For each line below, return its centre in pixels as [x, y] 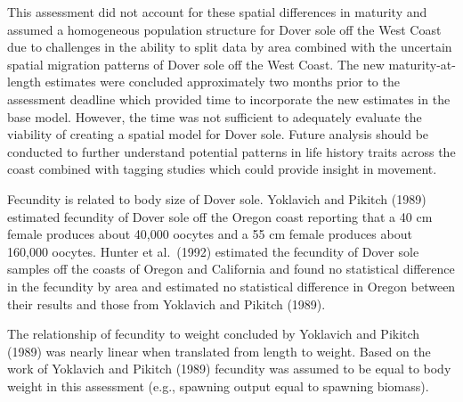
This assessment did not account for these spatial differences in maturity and [217, 12]
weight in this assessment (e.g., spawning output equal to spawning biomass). [218, 386]
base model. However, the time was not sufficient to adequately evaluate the [215, 116]
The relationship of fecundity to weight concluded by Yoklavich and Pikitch [214, 334]
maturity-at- [422, 64]
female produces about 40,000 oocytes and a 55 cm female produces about [210, 234]
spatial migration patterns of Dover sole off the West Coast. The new [196, 64]
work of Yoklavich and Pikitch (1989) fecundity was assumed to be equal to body [229, 369]
